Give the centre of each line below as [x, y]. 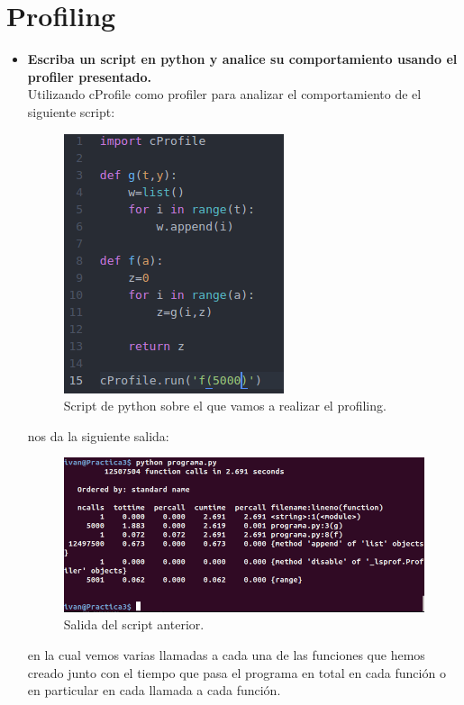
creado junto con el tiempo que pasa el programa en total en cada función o [237, 672]
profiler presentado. [89, 76]
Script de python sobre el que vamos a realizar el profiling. [225, 406]
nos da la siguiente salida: [98, 435]
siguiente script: [71, 111]
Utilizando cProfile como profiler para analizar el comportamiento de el [224, 94]
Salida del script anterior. [134, 624]
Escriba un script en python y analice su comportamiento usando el [242, 59]
